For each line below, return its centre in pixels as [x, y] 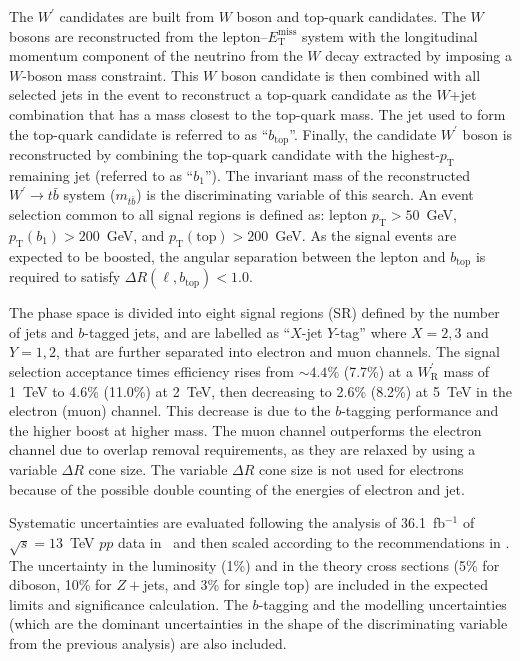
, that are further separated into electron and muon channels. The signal [278, 351]
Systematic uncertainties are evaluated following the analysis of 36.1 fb [227, 522]
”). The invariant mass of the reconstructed [337, 174]
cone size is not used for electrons [361, 468]
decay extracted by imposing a [419, 55]
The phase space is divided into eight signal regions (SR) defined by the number [254, 312]
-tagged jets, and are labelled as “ [187, 331]
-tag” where [371, 331]
